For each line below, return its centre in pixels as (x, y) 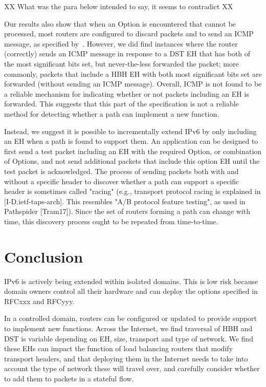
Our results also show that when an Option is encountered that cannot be (120, 23)
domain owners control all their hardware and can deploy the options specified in (131, 291)
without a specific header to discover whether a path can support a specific (122, 181)
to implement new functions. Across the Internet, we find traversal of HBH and (128, 328)
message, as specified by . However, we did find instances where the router (121, 43)
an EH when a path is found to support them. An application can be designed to (131, 141)
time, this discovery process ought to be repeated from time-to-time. (111, 221)
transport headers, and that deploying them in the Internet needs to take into (126, 358)
